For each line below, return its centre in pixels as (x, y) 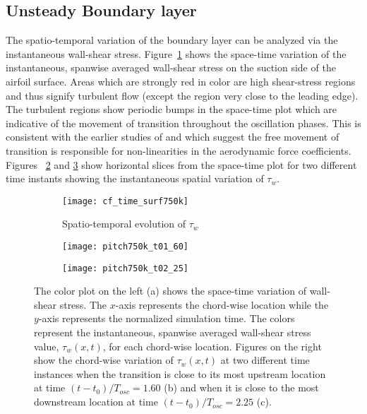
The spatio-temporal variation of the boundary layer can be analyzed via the (172, 40)
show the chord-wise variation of (104, 360)
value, (47, 346)
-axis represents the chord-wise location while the (222, 304)
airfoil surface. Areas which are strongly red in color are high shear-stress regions (181, 81)
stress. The (83, 304)
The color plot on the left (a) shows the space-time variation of (170, 291)
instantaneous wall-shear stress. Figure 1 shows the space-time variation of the (176, 53)
